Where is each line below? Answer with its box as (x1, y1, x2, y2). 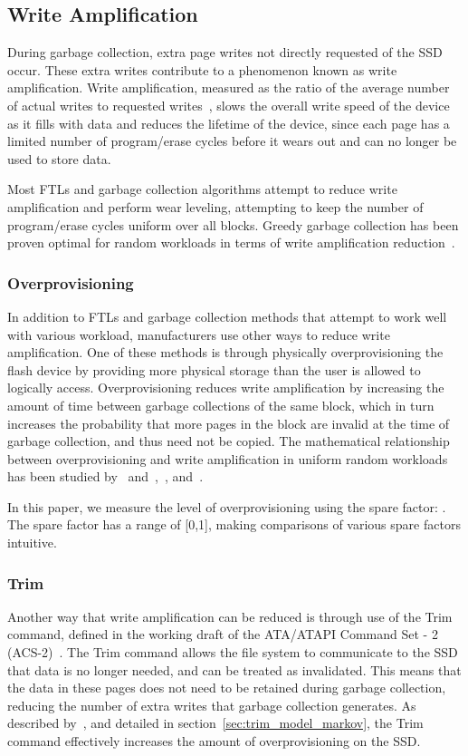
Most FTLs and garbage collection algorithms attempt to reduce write (7, 179, 397, 199)
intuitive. (7, 533, 57, 552)
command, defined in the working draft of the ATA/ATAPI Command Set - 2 (7, 625, 438, 644)
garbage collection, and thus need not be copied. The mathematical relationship (7, 431, 450, 451)
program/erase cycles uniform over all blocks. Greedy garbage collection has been (7, 215, 459, 234)
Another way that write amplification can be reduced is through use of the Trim (7, 606, 453, 625)
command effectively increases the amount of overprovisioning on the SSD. (7, 732, 421, 751)
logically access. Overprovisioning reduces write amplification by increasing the (7, 378, 444, 397)
